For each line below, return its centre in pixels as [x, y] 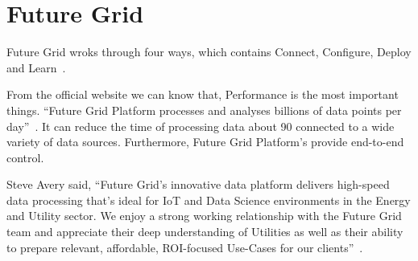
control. [25, 157]
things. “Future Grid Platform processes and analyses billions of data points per [204, 110]
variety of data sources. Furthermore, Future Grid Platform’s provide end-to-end [205, 142]
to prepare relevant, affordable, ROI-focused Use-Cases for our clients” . [185, 247]
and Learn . [36, 67]
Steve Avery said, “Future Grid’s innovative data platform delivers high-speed [198, 184]
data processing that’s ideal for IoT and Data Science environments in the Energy [209, 200]
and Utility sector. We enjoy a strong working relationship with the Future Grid [204, 216]
